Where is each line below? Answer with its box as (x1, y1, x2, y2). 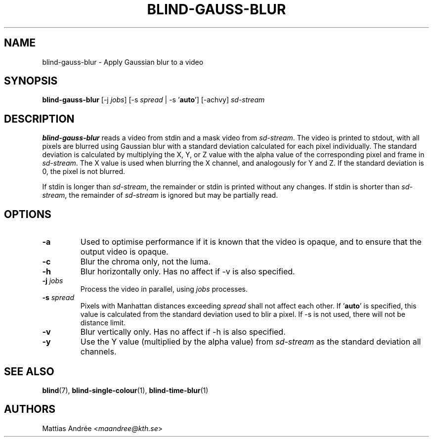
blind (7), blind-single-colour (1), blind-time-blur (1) (42, 386, 209, 395)
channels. (80, 347, 117, 357)
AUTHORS (4, 403, 56, 416)
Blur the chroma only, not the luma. (80, 257, 211, 267)
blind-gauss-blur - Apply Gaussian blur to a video (42, 57, 204, 66)
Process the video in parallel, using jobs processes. (80, 285, 248, 294)
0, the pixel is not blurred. (42, 167, 126, 176)
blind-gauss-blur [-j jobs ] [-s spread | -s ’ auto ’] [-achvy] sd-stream (42, 95, 265, 104)
